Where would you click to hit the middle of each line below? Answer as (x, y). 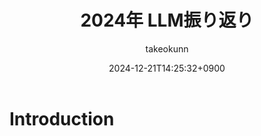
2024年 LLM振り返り (167, 20)
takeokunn (167, 48)
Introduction (62, 118)
